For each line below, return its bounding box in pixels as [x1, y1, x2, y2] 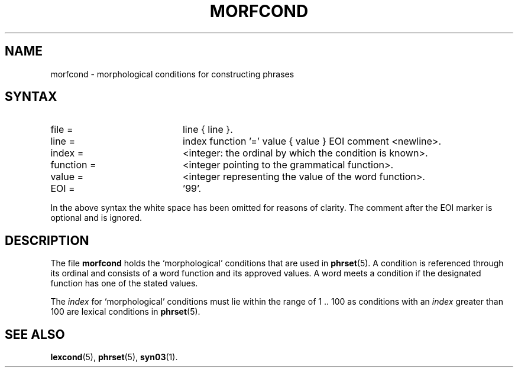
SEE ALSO [5, 327, 65, 342]
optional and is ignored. [50, 213, 142, 223]
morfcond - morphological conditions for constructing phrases [50, 68, 294, 79]
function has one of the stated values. [50, 278, 198, 289]
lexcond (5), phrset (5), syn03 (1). [50, 352, 178, 363]
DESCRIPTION [5, 233, 89, 248]
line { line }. [182, 123, 233, 136]
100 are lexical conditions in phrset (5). [50, 306, 200, 317]
